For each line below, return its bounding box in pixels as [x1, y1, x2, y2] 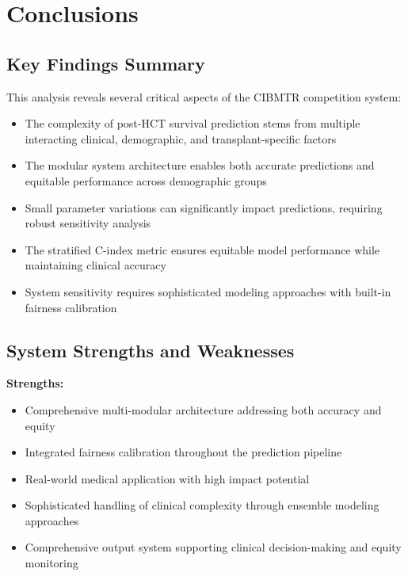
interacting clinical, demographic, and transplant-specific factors [25, 130, 337, 147]
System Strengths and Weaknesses [6, 338, 295, 362]
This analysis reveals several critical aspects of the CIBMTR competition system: [6, 88, 402, 105]
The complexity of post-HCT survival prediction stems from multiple [25, 115, 360, 132]
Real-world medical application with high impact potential [25, 470, 310, 486]
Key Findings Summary [6, 51, 205, 75]
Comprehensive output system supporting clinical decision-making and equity [25, 539, 402, 555]
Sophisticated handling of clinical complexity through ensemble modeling [25, 497, 379, 513]
